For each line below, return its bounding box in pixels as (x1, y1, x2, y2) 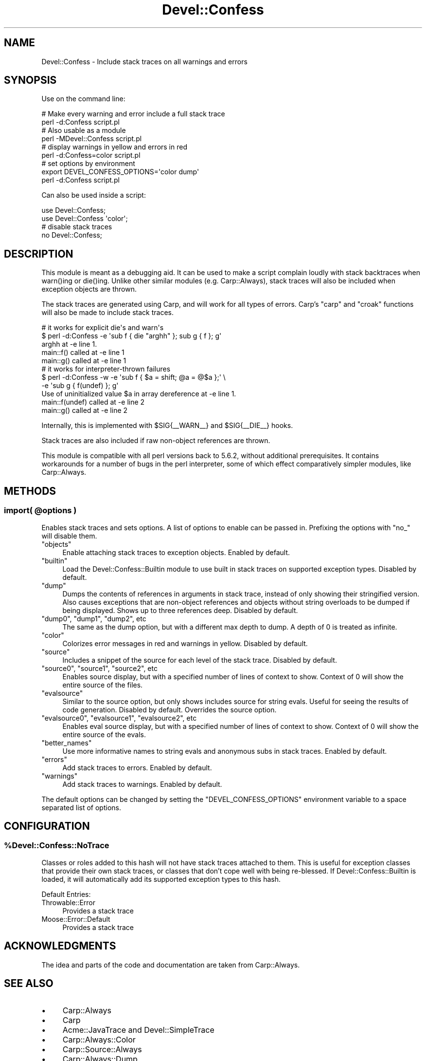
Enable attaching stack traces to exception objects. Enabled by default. (62, 548, 290, 557)
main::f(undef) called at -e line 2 (41, 398, 145, 407)
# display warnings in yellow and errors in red (41, 143, 187, 151)
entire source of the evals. (62, 730, 146, 739)
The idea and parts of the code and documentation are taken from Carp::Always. (41, 960, 300, 969)
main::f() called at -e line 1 (41, 348, 124, 357)
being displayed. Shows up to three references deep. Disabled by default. (62, 606, 298, 614)
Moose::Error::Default (41, 914, 110, 923)
